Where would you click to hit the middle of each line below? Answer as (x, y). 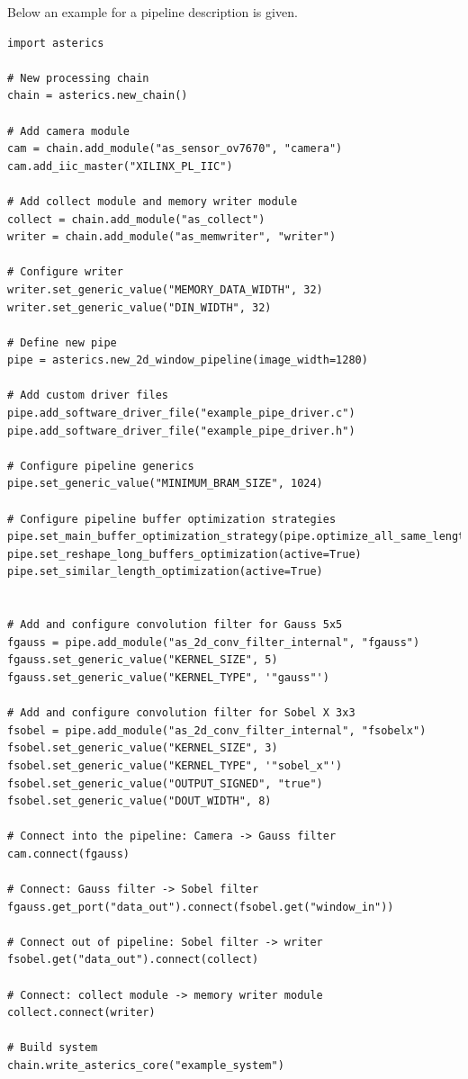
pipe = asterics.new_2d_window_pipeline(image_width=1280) (188, 360)
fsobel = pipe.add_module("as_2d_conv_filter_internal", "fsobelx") (217, 730)
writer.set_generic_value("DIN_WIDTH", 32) (139, 307)
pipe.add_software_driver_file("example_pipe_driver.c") (181, 414)
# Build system (53, 1048)
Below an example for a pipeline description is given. (153, 12)
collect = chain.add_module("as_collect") (136, 219)
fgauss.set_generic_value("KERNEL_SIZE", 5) (143, 660)
